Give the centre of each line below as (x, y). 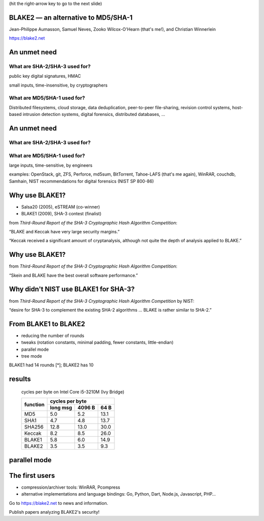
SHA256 (34, 427)
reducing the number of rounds (53, 336)
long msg (61, 408)
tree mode (32, 356)
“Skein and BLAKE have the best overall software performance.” (73, 275)
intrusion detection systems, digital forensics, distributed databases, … (94, 114)
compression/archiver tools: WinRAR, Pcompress (71, 487)
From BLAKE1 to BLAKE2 (47, 324)
